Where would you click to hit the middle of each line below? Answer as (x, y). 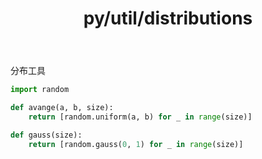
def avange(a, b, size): (62, 108)
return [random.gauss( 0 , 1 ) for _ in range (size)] (136, 144)
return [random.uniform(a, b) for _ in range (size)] (140, 117)
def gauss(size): (46, 135)
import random (40, 90)
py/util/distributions (168, 18)
